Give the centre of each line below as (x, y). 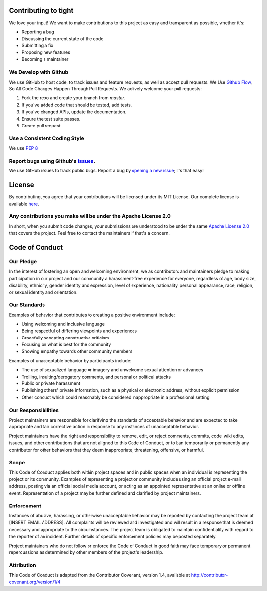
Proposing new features (46, 52)
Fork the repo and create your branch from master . (73, 98)
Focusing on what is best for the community (66, 345)
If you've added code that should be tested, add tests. (77, 105)
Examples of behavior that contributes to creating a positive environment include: (92, 315)
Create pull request (41, 126)
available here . (24, 204)
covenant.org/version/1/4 (35, 582)
